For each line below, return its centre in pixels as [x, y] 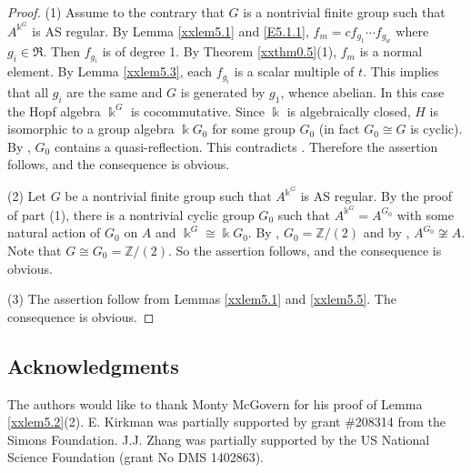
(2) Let [27, 196]
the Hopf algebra [54, 111]
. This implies [401, 71]
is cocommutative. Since [197, 111]
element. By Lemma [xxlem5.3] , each [110, 71]
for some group [254, 129]
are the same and [115, 91]
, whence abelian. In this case [362, 91]
